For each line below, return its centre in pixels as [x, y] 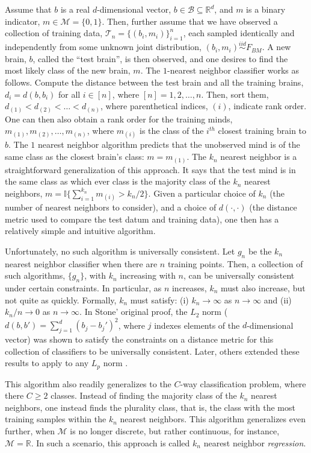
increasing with [148, 275]
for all [69, 94]
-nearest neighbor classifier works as [233, 70]
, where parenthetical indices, [154, 106]
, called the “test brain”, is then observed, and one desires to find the [160, 58]
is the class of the [172, 131]
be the [260, 251]
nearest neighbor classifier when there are [81, 263]
